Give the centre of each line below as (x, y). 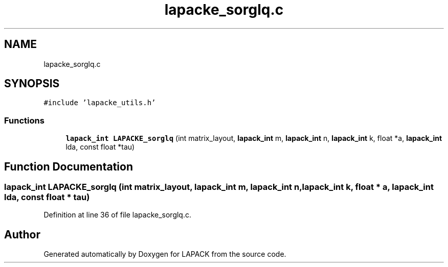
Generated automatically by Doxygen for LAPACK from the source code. (165, 254)
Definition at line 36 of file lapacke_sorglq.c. (118, 215)
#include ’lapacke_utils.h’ (100, 103)
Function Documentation (69, 166)
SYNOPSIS (32, 84)
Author (22, 234)
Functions (24, 120)
